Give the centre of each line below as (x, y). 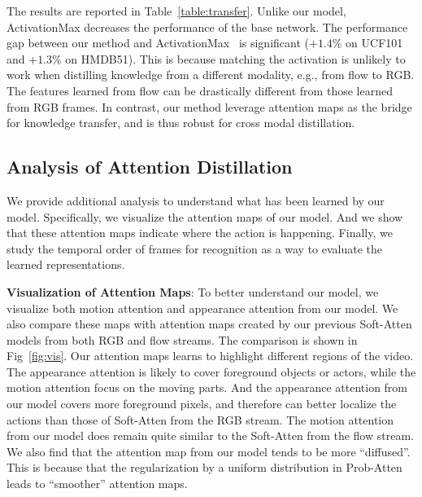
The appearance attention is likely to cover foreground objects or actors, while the (211, 371)
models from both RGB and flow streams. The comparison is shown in (182, 339)
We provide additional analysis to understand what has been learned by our (196, 200)
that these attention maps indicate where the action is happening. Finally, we (200, 233)
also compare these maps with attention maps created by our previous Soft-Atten (209, 324)
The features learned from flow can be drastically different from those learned (200, 90)
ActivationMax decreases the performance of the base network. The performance (207, 26)
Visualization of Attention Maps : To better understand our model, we (193, 291)
